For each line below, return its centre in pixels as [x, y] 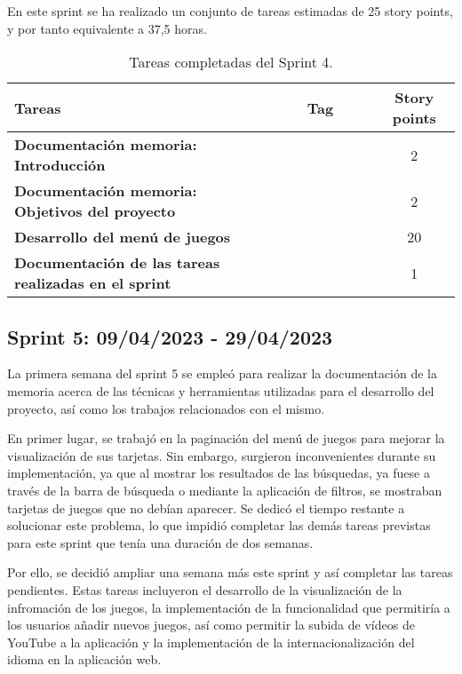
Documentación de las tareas [117, 263]
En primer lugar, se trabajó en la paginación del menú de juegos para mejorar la [226, 438]
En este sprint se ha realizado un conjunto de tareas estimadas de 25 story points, [230, 11]
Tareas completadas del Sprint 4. [231, 62]
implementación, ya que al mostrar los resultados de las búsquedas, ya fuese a [219, 473]
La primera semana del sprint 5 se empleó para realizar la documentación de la [223, 373]
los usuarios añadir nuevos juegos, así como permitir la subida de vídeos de [211, 625]
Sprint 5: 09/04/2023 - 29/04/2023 [170, 336]
